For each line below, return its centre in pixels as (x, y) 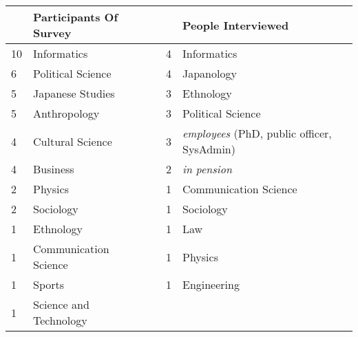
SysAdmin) (209, 149)
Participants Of (76, 17)
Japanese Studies (74, 93)
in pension (207, 169)
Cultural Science (73, 141)
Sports (49, 284)
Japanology (209, 73)
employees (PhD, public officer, (257, 133)
